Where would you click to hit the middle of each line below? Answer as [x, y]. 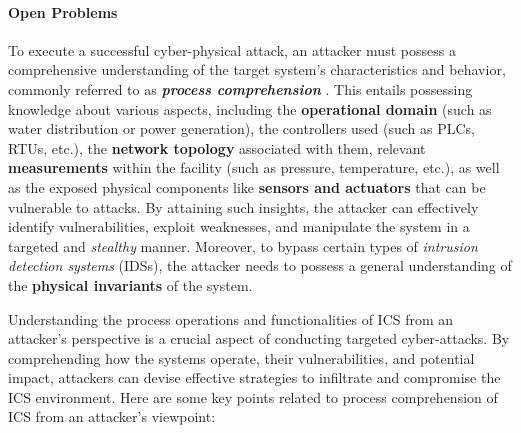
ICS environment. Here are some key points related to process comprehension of [253, 396]
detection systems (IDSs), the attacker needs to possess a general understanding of [260, 265]
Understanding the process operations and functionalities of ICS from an [231, 318]
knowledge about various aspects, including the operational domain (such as [250, 108]
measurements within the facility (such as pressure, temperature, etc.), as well [254, 167]
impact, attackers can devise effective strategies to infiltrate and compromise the [254, 377]
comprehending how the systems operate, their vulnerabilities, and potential [241, 357]
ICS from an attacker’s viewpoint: [112, 416]
